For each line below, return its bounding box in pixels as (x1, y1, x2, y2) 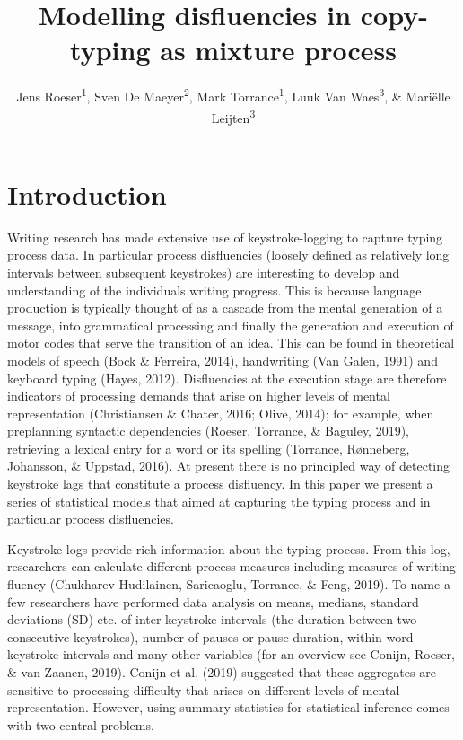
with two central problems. (7, 715, 154, 734)
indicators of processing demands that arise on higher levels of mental (7, 386, 390, 405)
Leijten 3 (211, 105, 256, 127)
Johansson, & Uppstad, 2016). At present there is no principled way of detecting (7, 456, 450, 475)
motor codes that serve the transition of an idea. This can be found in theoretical (7, 333, 455, 352)
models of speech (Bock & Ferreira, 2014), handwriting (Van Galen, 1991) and (7, 350, 438, 369)
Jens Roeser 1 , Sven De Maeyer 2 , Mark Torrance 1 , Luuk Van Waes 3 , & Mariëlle (16, 84, 450, 105)
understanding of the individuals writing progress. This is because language (7, 280, 422, 299)
